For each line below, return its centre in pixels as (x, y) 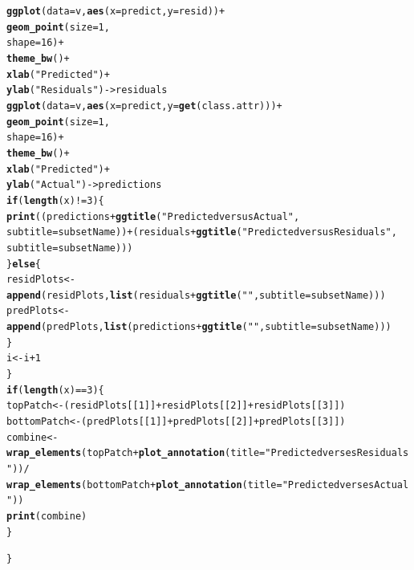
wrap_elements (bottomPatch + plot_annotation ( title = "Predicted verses (191, 484)
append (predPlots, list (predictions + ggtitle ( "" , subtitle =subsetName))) (199, 327)
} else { (24, 264)
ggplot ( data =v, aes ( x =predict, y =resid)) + (116, 11)
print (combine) (47, 516)
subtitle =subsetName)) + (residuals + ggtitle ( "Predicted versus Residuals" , (202, 232)
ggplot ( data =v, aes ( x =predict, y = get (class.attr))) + (144, 106)
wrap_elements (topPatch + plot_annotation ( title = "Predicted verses (182, 453)
